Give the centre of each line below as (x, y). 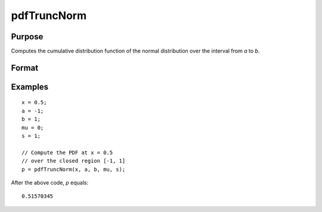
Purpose (27, 37)
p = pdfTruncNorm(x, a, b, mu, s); (74, 169)
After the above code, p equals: (50, 183)
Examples (30, 87)
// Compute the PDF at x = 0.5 (67, 152)
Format (25, 68)
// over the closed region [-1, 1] (74, 161)
